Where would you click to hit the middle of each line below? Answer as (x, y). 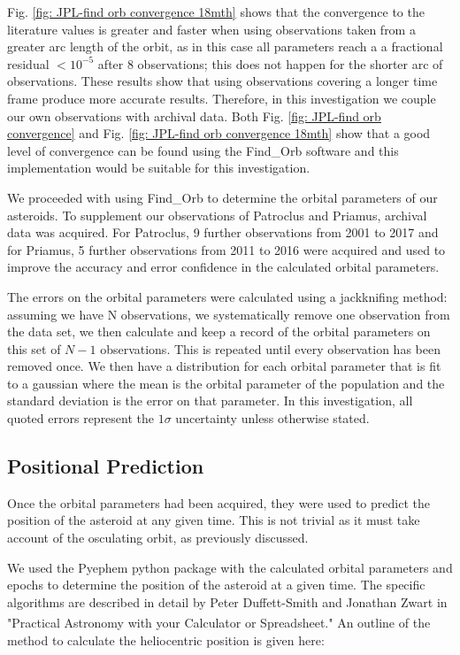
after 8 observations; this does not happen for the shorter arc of (270, 63)
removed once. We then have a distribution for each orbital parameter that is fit (224, 366)
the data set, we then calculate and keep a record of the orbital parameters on (219, 331)
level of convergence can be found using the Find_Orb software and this (203, 150)
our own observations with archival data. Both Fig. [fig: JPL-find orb (194, 116)
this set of (34, 348)
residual (28, 63)
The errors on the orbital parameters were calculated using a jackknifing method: (227, 296)
